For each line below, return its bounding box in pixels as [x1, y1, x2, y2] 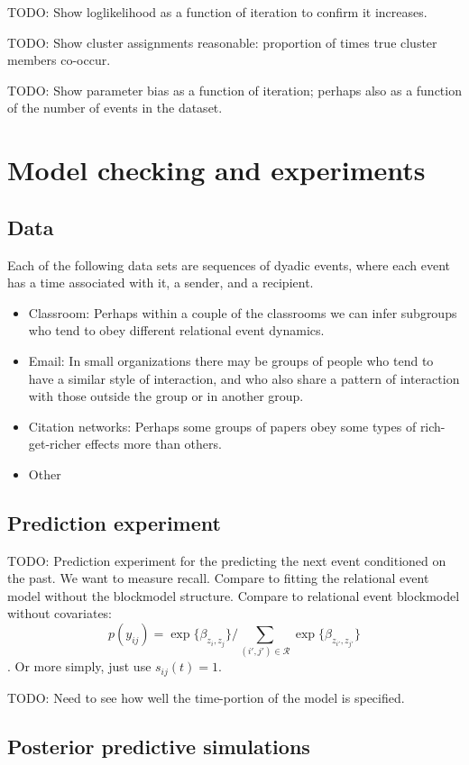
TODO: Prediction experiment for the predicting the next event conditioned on [7, 551, 446, 569]
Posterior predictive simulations [7, 732, 310, 760]
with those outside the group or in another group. [28, 387, 304, 405]
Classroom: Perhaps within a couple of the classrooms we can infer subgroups [28, 303, 457, 322]
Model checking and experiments [7, 151, 426, 188]
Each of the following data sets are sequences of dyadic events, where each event [7, 255, 450, 274]
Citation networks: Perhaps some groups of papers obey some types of [28, 416, 417, 435]
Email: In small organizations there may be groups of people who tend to [28, 351, 434, 369]
